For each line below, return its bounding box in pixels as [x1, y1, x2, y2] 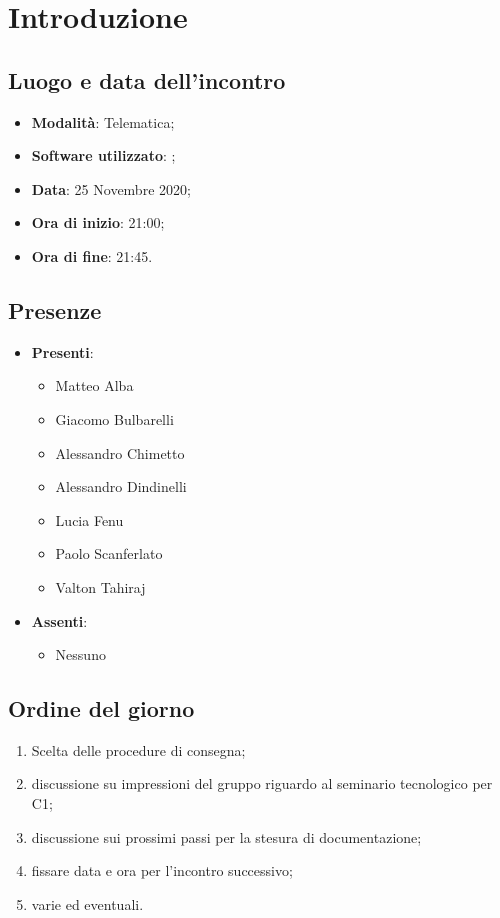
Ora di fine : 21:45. [31, 245, 153, 266]
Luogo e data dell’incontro [8, 64, 286, 95]
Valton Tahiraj [55, 576, 146, 597]
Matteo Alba [55, 375, 134, 396]
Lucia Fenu [55, 509, 124, 530]
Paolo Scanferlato [55, 543, 163, 564]
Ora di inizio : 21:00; [31, 212, 165, 233]
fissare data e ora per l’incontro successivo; [31, 860, 293, 881]
